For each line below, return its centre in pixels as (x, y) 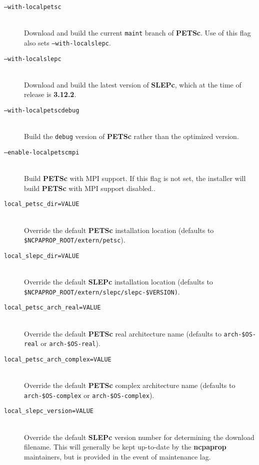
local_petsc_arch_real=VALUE (52, 308)
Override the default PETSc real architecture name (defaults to (123, 333)
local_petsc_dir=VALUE (42, 204)
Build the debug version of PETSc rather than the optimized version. (131, 136)
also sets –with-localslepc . (67, 42)
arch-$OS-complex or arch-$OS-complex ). (89, 395)
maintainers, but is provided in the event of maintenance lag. (117, 456)
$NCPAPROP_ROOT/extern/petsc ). (75, 240)
